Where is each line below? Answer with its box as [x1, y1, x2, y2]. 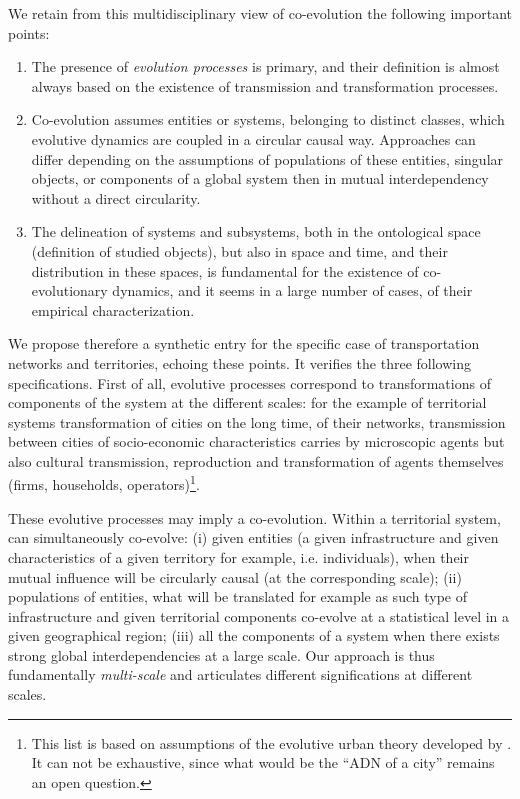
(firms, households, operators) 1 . [8, 471, 200, 495]
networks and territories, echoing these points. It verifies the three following [8, 352, 471, 373]
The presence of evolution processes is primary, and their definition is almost [31, 56, 500, 77]
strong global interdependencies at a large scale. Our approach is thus [8, 644, 435, 665]
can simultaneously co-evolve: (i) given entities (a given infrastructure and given [8, 527, 499, 548]
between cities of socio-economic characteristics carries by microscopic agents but [8, 431, 505, 452]
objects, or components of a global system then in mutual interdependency [31, 168, 489, 189]
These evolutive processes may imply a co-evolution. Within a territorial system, [8, 507, 501, 528]
